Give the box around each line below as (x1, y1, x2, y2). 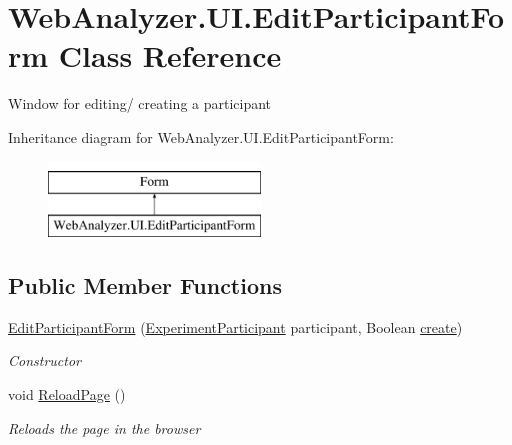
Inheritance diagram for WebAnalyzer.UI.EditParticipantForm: (8, 126, 394, 147)
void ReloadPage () (8, 384, 126, 405)
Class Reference (58, 35, 282, 76)
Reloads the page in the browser (8, 417, 201, 438)
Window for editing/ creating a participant (8, 93, 272, 114)
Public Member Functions (8, 270, 282, 301)
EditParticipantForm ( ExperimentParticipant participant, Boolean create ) (8, 316, 463, 337)
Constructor (8, 350, 81, 371)
